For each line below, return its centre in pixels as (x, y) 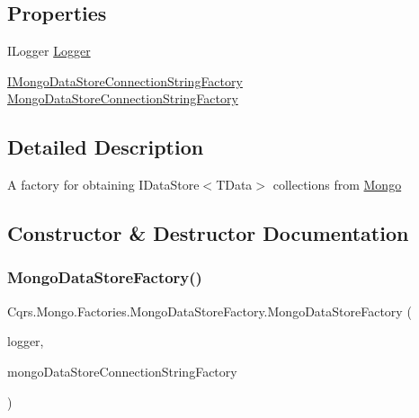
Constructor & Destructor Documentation (208, 233)
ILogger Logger (49, 51)
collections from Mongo (337, 185)
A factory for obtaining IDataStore (103, 185)
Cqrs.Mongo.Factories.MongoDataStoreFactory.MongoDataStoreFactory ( (209, 311)
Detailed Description (106, 147)
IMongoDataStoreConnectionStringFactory (125, 80)
